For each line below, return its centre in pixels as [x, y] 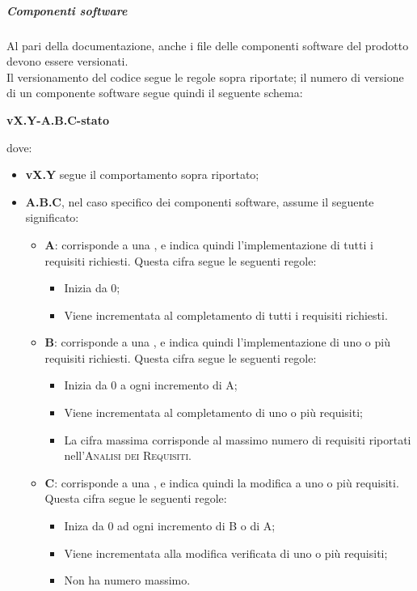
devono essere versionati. [67, 61]
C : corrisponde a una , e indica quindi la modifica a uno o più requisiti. [222, 482]
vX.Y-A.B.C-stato [58, 119]
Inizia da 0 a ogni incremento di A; [151, 385]
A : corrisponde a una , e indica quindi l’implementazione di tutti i [209, 244]
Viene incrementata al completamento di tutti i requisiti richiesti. [226, 315]
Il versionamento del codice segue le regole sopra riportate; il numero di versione [205, 77]
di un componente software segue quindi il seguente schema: [155, 93]
